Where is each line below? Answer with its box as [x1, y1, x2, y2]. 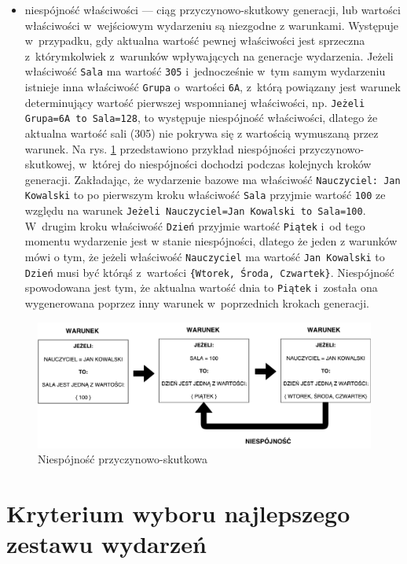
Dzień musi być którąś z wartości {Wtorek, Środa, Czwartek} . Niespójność [24, 264, 394, 280]
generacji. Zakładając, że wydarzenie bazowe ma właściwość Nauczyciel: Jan [24, 171, 401, 187]
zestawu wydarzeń [6, 528, 207, 560]
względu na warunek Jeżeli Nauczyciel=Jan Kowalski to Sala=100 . [24, 202, 366, 219]
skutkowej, [24, 156, 75, 172]
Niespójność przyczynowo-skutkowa [38, 451, 208, 467]
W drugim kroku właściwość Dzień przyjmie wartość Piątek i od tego [24, 217, 365, 234]
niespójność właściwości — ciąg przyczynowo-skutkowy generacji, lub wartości [24, 2, 401, 17]
